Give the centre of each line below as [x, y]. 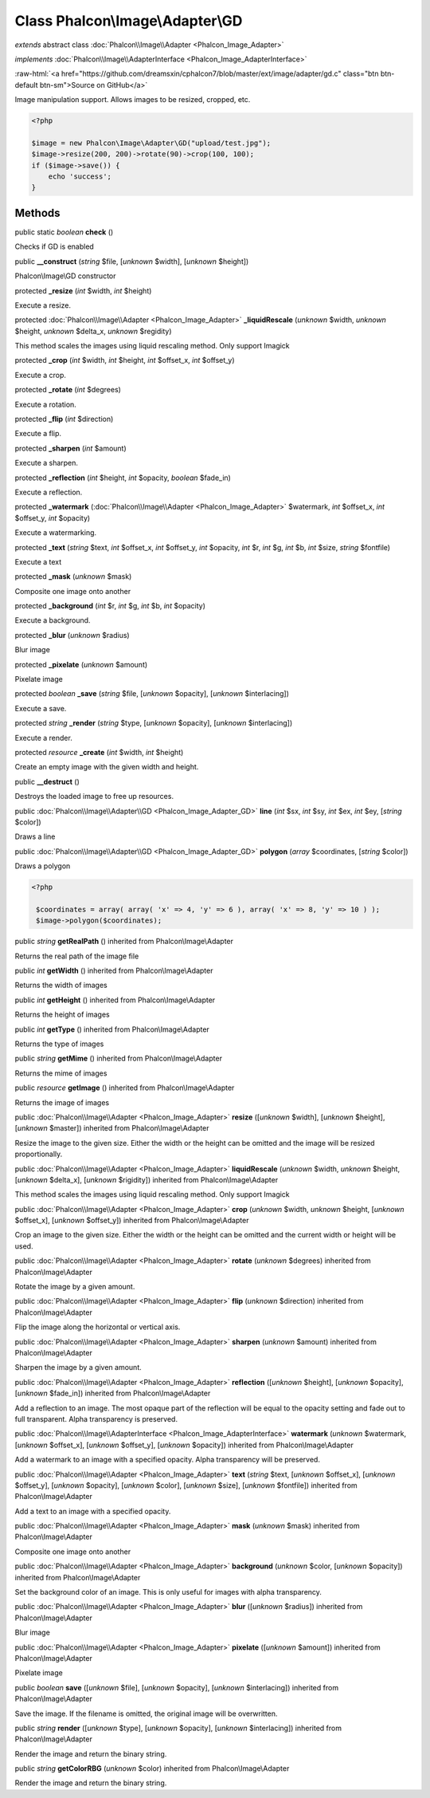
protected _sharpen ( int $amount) [70, 448]
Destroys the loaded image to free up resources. [94, 797]
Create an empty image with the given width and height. [107, 767]
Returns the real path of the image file [77, 956]
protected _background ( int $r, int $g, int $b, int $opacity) [110, 606]
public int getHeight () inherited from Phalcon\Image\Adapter [115, 1000]
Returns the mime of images [61, 1073]
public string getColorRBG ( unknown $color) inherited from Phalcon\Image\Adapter [152, 1768]
